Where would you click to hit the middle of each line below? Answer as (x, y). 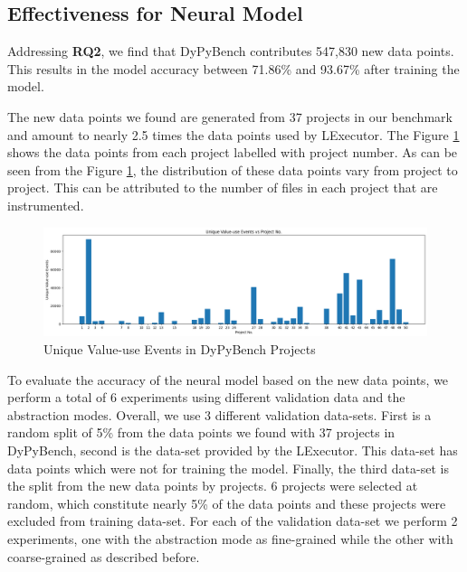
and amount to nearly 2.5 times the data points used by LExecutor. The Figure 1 (233, 134)
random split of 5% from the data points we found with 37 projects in (201, 432)
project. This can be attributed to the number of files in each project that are (223, 188)
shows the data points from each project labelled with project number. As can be (233, 152)
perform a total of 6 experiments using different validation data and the (206, 397)
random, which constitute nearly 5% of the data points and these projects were (227, 503)
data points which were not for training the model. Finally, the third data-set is (228, 468)
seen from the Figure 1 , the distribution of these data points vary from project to (233, 169)
